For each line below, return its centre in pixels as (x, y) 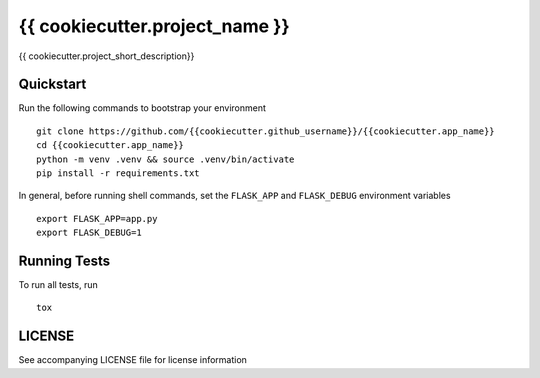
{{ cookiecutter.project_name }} (154, 26)
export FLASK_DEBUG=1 (89, 233)
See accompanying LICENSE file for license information (132, 360)
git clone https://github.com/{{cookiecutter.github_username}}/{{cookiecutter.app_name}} (265, 131)
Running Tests (64, 261)
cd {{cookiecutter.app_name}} (110, 145)
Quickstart (52, 84)
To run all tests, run (58, 285)
